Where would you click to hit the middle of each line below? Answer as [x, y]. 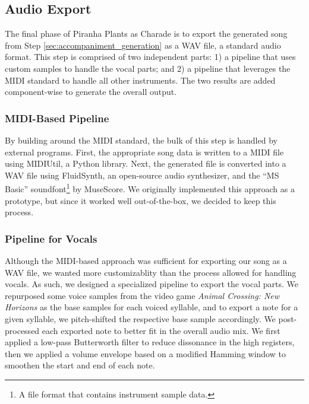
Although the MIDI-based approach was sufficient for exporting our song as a [146, 261]
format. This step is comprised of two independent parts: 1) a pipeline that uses [150, 57]
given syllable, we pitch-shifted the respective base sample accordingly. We [140, 318]
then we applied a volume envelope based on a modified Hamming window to [145, 353]
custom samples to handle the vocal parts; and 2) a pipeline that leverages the [148, 68]
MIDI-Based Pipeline [57, 118]
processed [22, 330]
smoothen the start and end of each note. [80, 365]
